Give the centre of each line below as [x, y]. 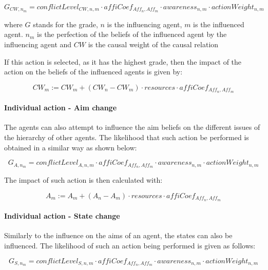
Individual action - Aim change [61, 108]
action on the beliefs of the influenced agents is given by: [93, 72]
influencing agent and [38, 44]
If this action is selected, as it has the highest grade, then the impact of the [123, 61]
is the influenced [219, 24]
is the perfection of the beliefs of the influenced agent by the [132, 34]
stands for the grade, [65, 24]
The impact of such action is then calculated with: [83, 180]
